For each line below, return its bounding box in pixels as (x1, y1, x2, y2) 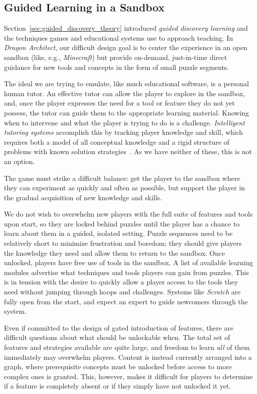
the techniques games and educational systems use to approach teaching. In (4, 32, 233, 43)
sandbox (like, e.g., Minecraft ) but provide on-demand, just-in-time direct (4, 52, 227, 62)
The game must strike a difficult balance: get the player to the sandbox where (4, 172, 240, 183)
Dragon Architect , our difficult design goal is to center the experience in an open (4, 42, 248, 53)
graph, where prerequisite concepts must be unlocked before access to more (4, 361, 232, 372)
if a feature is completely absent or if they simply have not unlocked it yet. (4, 381, 231, 391)
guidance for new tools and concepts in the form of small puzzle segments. (4, 61, 229, 72)
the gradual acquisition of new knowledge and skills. (4, 192, 162, 202)
